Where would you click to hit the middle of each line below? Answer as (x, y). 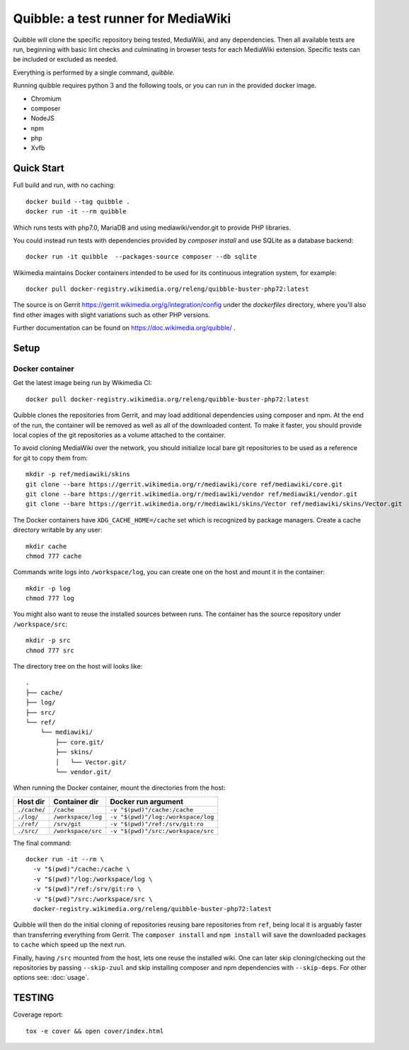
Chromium (46, 99)
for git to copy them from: (51, 458)
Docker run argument (147, 801)
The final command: (42, 843)
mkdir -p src (48, 641)
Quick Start (39, 168)
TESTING (34, 998)
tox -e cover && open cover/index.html (95, 1031)
